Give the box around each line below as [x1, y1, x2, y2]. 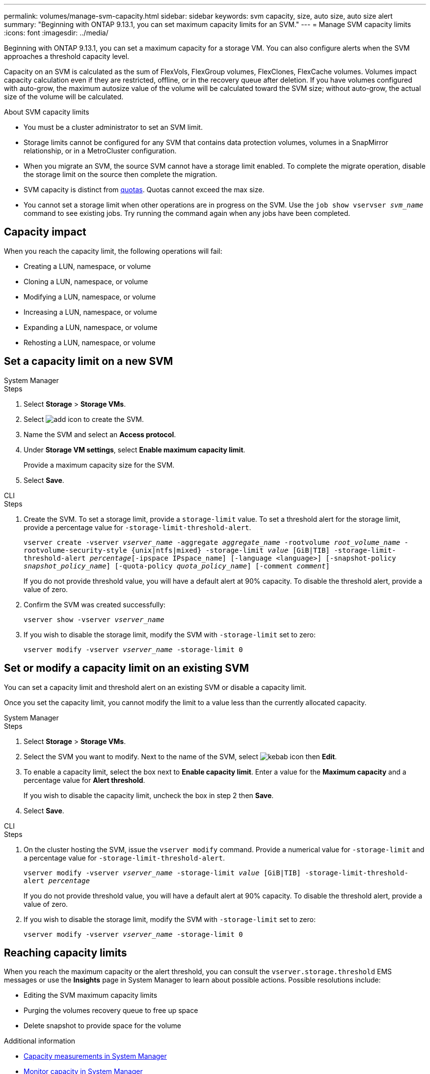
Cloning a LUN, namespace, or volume [24, 277, 148, 286]
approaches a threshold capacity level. [4, 52, 130, 60]
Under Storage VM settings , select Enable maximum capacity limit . [24, 445, 245, 454]
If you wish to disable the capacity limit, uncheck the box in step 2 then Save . [24, 791, 274, 800]
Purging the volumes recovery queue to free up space [24, 1006, 198, 1015]
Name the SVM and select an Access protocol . [24, 430, 176, 439]
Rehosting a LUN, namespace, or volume [24, 338, 156, 347]
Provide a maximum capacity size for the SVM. [24, 460, 175, 469]
